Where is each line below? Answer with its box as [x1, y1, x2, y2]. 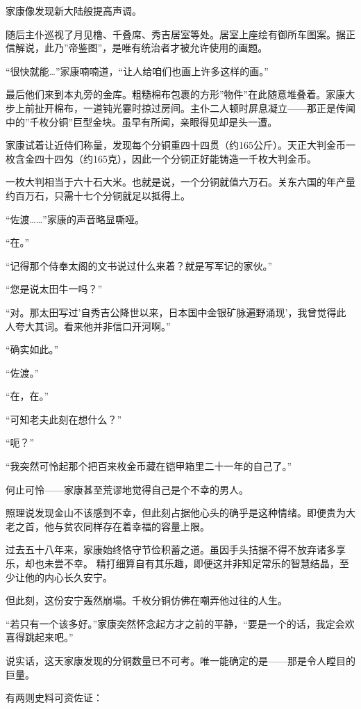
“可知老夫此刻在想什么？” [6, 411, 122, 426]
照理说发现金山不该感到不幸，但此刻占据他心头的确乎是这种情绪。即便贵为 [6, 505, 346, 520]
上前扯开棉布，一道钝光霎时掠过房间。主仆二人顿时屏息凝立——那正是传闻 [15, 100, 355, 115]
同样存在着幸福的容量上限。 [83, 519, 210, 533]
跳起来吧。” [24, 630, 74, 644]
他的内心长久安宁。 [24, 569, 112, 584]
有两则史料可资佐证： [6, 690, 103, 705]
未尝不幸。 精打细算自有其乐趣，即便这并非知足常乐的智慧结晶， [44, 556, 339, 571]
